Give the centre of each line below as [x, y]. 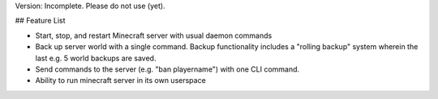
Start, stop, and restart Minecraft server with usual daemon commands [154, 35]
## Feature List [40, 21]
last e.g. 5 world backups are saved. [96, 58]
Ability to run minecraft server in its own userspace [120, 80]
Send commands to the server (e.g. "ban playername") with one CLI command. [167, 69]
